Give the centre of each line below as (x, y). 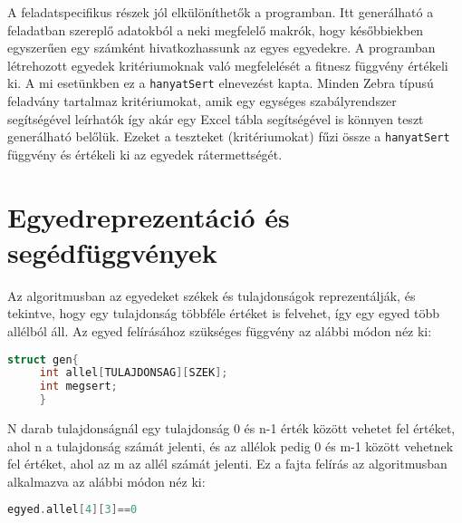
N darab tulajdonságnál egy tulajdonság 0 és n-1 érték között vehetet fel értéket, (231, 428)
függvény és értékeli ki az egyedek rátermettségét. (145, 154)
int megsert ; (78, 387)
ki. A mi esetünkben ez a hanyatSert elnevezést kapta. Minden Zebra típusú (221, 83)
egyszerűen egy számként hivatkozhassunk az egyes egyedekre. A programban (221, 48)
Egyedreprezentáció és (149, 216)
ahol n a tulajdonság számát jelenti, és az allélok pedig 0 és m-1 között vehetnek (231, 446)
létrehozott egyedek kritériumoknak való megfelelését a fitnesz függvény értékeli (228, 65)
